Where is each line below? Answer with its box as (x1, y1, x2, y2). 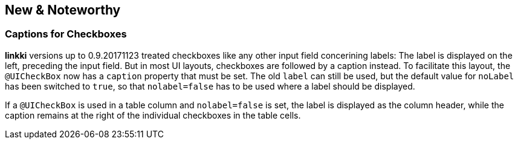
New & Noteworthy (5, 2, 121, 18)
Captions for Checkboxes (5, 28, 127, 41)
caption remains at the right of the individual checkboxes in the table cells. (5, 110, 301, 120)
